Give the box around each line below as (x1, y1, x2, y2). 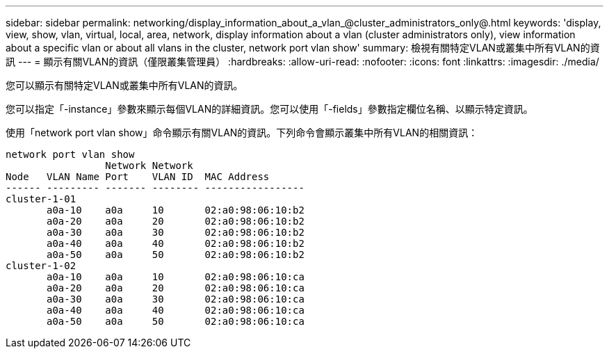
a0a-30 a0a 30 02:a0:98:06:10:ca (47, 293, 304, 305)
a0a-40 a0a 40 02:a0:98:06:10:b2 (47, 238, 304, 249)
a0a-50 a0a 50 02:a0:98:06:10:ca (47, 316, 304, 327)
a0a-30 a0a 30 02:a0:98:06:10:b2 (47, 227, 304, 238)
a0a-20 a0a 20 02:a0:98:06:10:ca (47, 282, 304, 293)
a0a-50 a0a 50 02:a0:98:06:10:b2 (47, 249, 304, 260)
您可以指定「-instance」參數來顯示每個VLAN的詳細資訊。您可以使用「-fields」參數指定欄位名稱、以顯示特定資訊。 (6, 103, 533, 115)
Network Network (105, 160, 193, 171)
